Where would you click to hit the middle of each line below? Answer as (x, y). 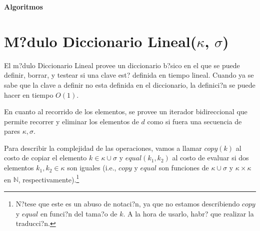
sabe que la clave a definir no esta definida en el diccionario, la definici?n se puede (130, 84)
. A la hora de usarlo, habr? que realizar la (188, 213)
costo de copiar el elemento (45, 158)
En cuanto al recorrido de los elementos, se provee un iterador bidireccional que (126, 111)
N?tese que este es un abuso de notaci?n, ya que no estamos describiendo (128, 203)
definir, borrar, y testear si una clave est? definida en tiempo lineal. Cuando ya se (129, 75)
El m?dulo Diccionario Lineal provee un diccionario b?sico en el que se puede (122, 65)
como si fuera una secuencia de (194, 121)
